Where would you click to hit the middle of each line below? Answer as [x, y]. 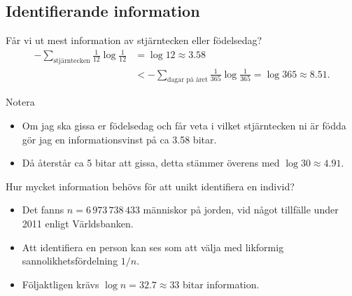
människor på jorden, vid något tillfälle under [241, 210]
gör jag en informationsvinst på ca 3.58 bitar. [119, 139]
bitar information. [221, 284]
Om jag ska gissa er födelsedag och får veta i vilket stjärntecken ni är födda [184, 126]
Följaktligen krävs [61, 284]
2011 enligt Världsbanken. [78, 224]
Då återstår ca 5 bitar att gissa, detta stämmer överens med [151, 163]
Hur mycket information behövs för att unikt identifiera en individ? [150, 186]
